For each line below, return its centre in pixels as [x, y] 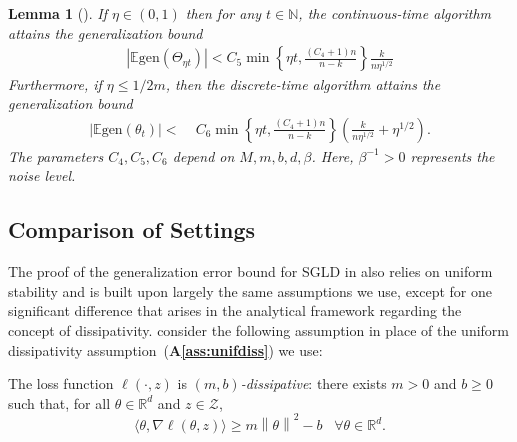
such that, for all [59, 402]
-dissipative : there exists [313, 383]
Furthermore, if [55, 83]
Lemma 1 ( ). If [57, 13]
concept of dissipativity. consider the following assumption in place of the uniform [259, 329]
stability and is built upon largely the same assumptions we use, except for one [250, 290]
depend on [203, 155]
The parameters [56, 155]
